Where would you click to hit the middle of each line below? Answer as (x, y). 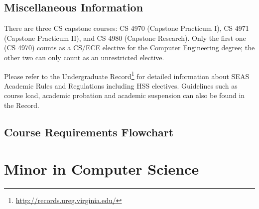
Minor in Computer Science (102, 168)
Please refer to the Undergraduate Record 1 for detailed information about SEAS (127, 75)
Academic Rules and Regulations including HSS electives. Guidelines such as (121, 85)
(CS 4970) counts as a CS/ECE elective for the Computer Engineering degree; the (129, 48)
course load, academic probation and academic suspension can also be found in (125, 95)
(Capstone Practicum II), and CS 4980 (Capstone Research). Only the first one (125, 38)
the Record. (22, 105)
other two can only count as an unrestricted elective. (84, 57)
